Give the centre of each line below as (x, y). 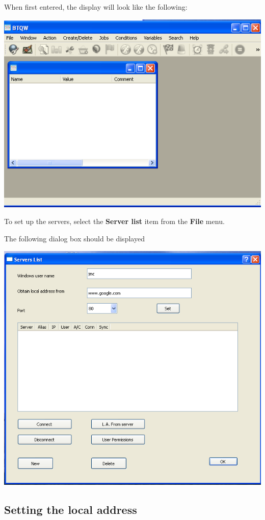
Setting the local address (71, 510)
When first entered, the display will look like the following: (96, 7)
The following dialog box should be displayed (74, 239)
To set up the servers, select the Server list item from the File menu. (114, 221)
